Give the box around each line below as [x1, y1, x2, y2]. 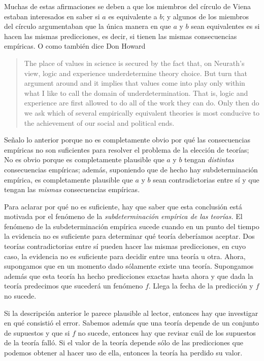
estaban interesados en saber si [4, 11, 100, 21]
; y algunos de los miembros [162, 11, 249, 21]
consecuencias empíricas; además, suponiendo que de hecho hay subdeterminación [4, 164, 258, 174]
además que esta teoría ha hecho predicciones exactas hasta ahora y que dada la [4, 270, 253, 281]
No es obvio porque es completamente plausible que [4, 154, 164, 165]
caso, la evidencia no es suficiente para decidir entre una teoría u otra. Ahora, [4, 250, 246, 261]
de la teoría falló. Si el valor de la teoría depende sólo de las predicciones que [4, 337, 243, 348]
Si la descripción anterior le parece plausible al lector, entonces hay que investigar [4, 307, 258, 318]
